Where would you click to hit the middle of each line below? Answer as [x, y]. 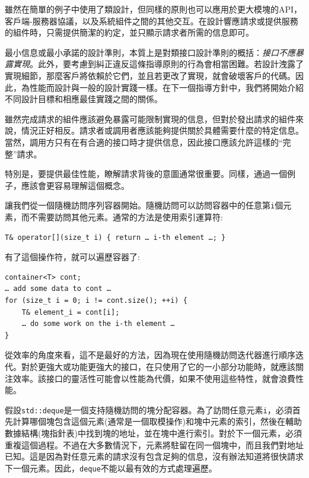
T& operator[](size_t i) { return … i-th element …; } [115, 237]
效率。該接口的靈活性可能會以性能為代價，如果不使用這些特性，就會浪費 [154, 378]
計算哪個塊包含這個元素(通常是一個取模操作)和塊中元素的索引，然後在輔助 [157, 421]
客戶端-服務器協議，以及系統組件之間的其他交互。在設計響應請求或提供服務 [152, 20]
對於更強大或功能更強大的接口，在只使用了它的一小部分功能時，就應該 [158, 366]
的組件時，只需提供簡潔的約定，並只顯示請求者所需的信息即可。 [129, 32]
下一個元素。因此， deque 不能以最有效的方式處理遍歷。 [111, 468]
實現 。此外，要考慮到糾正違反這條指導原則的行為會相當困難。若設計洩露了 [158, 64]
